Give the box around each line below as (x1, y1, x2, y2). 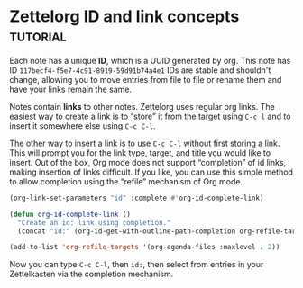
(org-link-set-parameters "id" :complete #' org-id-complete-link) (9, 193, 264, 202)
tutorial (9, 25, 68, 46)
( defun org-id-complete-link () (9, 210, 131, 219)
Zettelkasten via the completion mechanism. (9, 268, 174, 280)
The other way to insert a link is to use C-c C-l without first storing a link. (9, 138, 280, 148)
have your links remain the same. (9, 84, 133, 94)
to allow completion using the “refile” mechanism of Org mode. (9, 175, 243, 186)
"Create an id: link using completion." (17, 218, 171, 227)
